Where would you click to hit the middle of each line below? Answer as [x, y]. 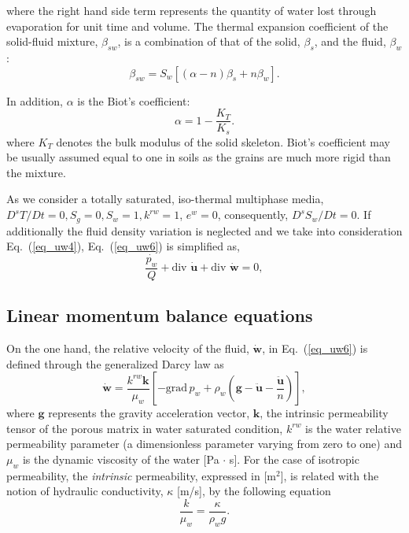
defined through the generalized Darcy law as [115, 363]
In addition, [35, 100]
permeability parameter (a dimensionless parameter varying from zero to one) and [204, 444]
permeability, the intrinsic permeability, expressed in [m [141, 475]
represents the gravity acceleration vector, [149, 413]
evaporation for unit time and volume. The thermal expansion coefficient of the [197, 26]
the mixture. [36, 172]
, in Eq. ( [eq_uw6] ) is [315, 348]
